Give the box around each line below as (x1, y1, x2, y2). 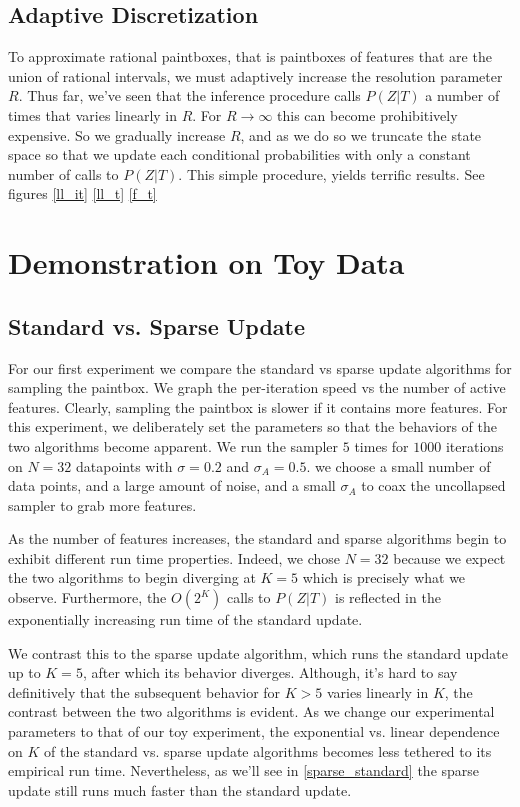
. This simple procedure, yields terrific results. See (178, 163, 485, 184)
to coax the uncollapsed (361, 475, 506, 496)
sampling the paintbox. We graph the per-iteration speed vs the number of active (8, 377, 506, 398)
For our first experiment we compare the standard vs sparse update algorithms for (8, 357, 512, 378)
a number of (425, 85, 500, 106)
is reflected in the (335, 587, 441, 608)
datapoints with (76, 455, 173, 476)
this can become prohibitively (277, 104, 458, 125)
